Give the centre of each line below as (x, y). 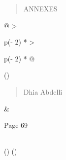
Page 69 (16, 125)
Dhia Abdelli (43, 91)
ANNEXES (40, 8)
